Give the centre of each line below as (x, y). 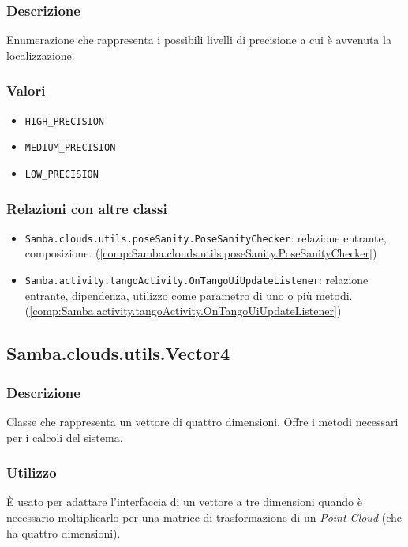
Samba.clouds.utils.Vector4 (118, 353)
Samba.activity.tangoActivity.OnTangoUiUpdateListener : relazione (197, 280)
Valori (26, 90)
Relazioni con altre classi (87, 208)
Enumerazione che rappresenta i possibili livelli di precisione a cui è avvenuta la (199, 40)
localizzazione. (41, 55)
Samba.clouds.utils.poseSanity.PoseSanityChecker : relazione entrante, (206, 237)
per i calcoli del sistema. (65, 437)
